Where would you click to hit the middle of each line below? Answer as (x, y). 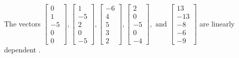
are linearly (217, 23)
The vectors (22, 23)
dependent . (22, 50)
